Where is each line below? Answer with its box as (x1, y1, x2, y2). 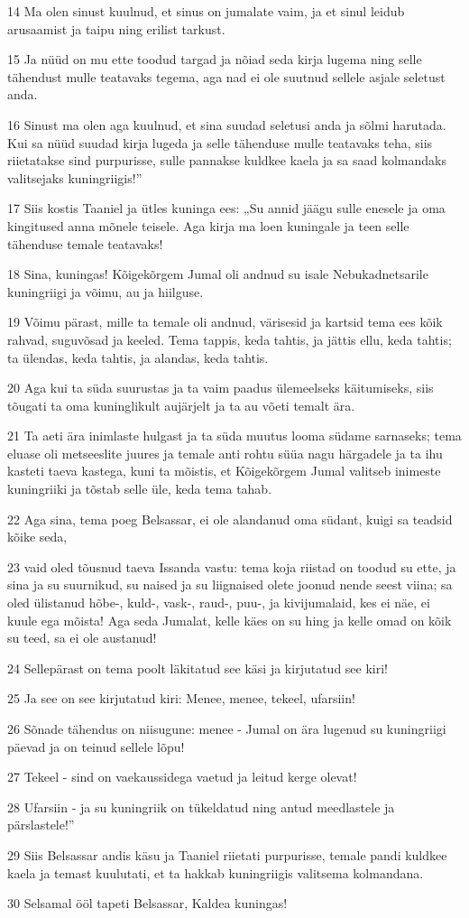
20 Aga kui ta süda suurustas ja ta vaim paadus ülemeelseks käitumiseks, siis (7, 378, 434, 397)
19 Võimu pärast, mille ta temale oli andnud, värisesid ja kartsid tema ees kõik (7, 312, 443, 331)
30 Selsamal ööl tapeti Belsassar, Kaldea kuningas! (7, 894, 288, 913)
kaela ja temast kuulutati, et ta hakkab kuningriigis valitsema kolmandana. (7, 863, 424, 882)
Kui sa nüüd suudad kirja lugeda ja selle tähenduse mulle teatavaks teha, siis (7, 133, 433, 152)
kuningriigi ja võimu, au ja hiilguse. (7, 282, 204, 301)
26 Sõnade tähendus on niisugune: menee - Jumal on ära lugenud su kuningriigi (7, 719, 446, 737)
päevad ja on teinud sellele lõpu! (7, 737, 185, 756)
